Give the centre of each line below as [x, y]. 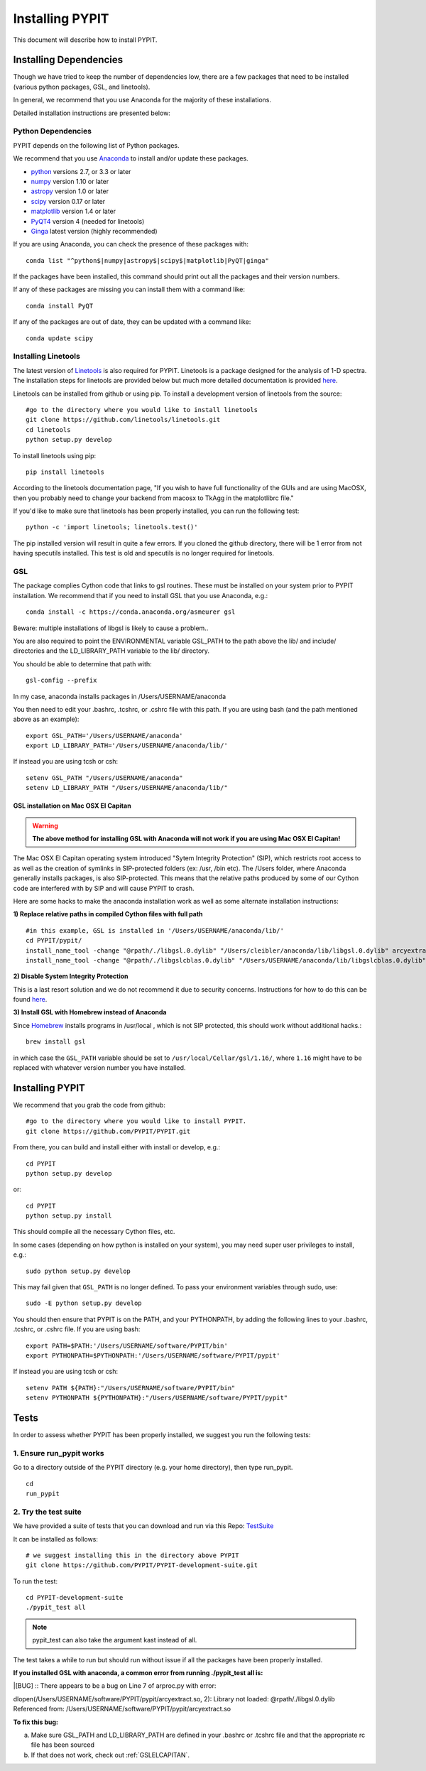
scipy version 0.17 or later [68, 201]
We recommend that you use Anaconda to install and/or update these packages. [131, 158]
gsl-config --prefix [61, 681]
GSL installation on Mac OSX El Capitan [72, 806]
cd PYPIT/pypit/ [54, 941]
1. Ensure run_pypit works [59, 1453]
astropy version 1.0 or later [70, 191]
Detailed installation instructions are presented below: [92, 113]
